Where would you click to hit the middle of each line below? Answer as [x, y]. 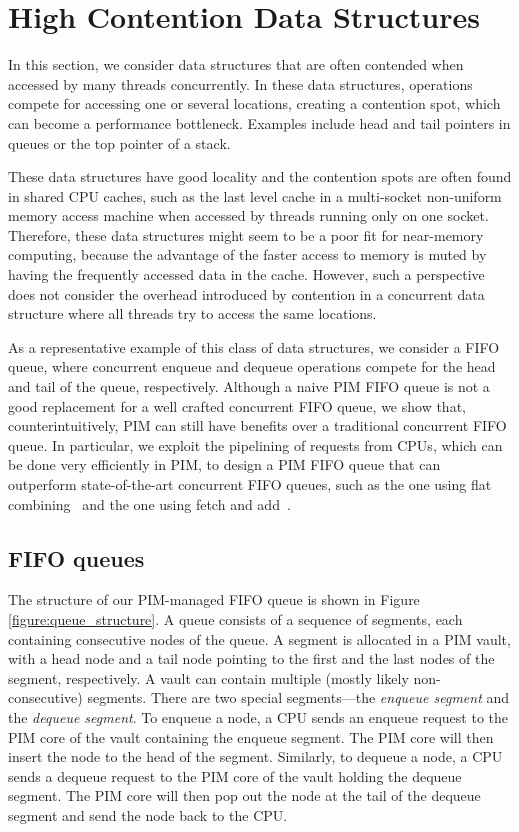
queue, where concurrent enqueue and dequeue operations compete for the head [252, 366]
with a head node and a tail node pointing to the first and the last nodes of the [251, 658]
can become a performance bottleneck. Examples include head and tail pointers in [259, 122]
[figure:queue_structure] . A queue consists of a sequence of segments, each [235, 618]
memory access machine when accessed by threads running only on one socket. [248, 215]
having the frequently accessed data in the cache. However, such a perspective [246, 274]
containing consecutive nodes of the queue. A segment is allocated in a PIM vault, [259, 638]
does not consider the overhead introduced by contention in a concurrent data [246, 293]
